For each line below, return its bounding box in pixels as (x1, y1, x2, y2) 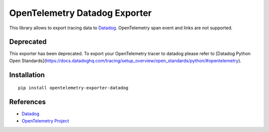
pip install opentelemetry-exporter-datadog (18, 85, 129, 91)
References (9, 98, 46, 106)
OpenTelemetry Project (21, 118, 69, 124)
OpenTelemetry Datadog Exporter (9, 7, 152, 18)
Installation (9, 70, 45, 79)
